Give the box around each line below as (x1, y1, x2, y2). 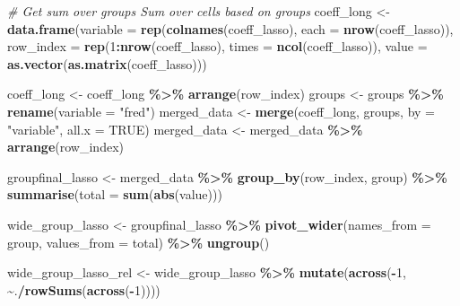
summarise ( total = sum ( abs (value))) (7, 185, 222, 204)
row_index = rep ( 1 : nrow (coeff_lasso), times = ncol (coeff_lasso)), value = (7, 37, 428, 56)
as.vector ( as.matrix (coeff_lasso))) (7, 54, 207, 73)
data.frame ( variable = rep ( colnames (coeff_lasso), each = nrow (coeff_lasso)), (7, 19, 454, 38)
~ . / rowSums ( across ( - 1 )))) (7, 280, 161, 299)
